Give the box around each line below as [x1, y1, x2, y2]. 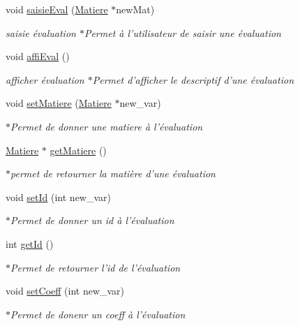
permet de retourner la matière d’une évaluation [10, 166, 216, 181]
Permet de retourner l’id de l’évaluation [10, 260, 181, 274]
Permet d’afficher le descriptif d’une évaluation [92, 72, 294, 87]
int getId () [6, 236, 54, 251]
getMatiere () [50, 142, 107, 157]
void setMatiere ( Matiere [6, 96, 112, 110]
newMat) [116, 2, 155, 16]
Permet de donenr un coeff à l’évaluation [10, 306, 186, 321]
